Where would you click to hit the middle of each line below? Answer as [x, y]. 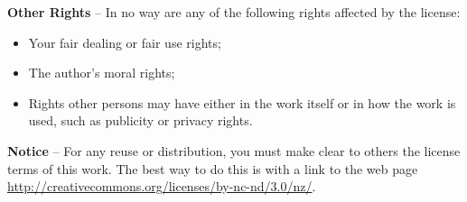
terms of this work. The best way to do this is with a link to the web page [213, 168]
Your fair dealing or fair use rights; [125, 42]
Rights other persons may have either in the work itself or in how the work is [242, 102]
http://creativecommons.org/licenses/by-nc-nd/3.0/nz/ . [162, 186]
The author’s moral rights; [102, 73]
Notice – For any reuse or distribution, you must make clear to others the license [234, 150]
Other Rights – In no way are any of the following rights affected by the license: [234, 12]
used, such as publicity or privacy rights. [140, 120]
